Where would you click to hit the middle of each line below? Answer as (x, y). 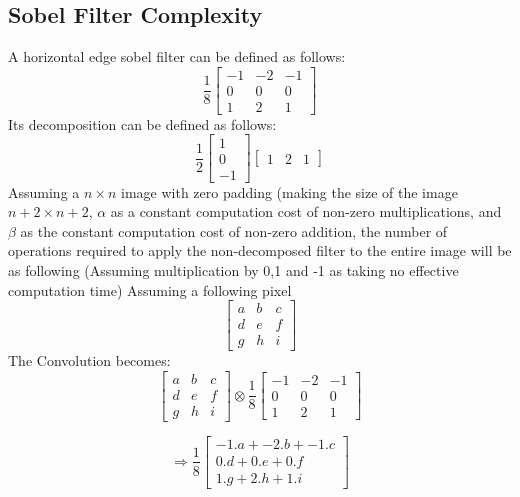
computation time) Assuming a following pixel (150, 289)
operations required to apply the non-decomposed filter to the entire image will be (260, 250)
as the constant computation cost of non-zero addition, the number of (234, 230)
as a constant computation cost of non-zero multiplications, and (306, 211)
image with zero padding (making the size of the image (289, 191)
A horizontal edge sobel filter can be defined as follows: (177, 56)
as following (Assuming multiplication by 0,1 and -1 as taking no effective (233, 269)
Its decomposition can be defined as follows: (142, 123)
